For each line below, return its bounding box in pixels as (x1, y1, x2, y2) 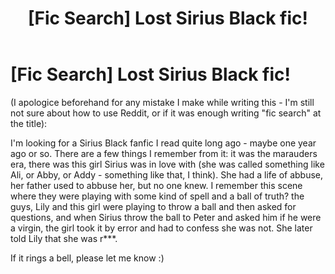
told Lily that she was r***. (10, 232, 118, 244)
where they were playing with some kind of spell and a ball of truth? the (10, 190, 305, 202)
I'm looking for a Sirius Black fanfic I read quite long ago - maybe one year (10, 137, 317, 149)
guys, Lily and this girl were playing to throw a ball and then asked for (10, 200, 297, 212)
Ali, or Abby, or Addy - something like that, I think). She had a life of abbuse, (10, 168, 324, 181)
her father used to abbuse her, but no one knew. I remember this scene (10, 179, 303, 191)
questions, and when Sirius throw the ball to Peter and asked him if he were (10, 211, 322, 223)
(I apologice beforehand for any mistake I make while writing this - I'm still (10, 96, 315, 108)
